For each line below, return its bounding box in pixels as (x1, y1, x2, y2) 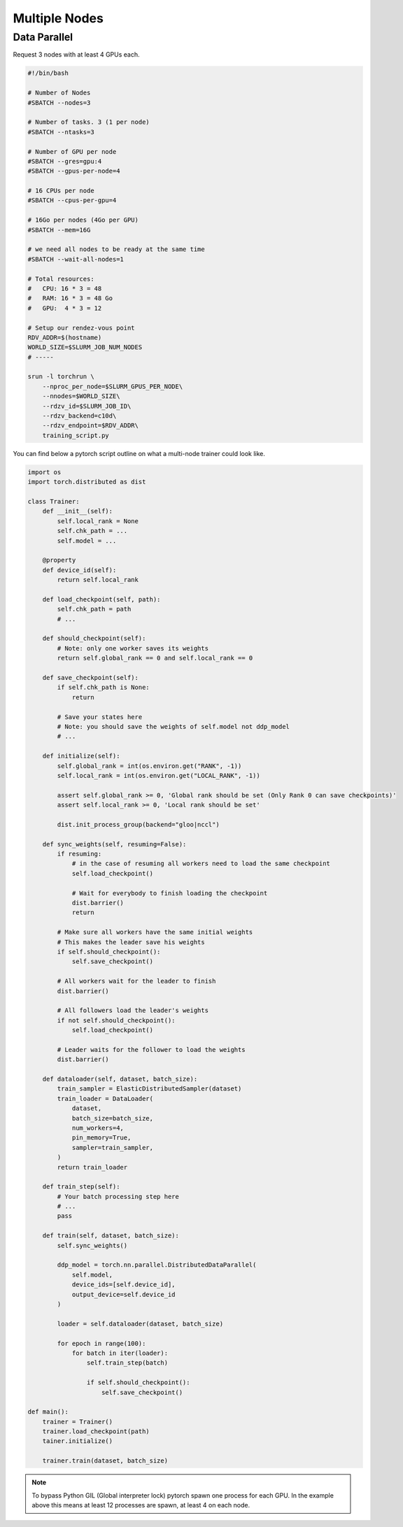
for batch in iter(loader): (71, 1349, 168, 1357)
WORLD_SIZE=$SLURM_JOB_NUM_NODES (27, 343, 143, 351)
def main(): (27, 1408, 69, 1416)
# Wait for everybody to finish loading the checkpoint (71, 889, 268, 897)
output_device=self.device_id (71, 1291, 176, 1298)
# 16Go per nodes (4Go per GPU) (27, 216, 139, 224)
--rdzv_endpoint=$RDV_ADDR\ (42, 422, 139, 429)
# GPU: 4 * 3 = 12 (27, 304, 102, 312)
